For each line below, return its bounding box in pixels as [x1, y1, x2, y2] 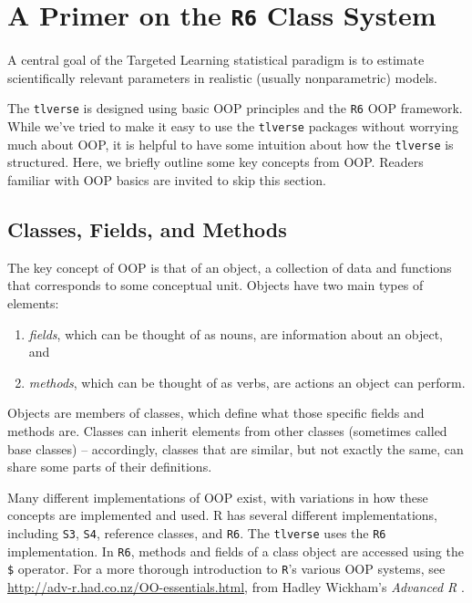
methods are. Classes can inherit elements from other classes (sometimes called [7, 421, 447, 440]
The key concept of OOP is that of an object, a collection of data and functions [7, 257, 452, 276]
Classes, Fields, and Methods [7, 214, 287, 243]
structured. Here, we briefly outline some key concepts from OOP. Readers [7, 152, 424, 172]
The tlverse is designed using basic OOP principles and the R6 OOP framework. [7, 99, 463, 118]
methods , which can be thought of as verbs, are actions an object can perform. [28, 372, 466, 391]
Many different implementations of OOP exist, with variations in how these [7, 487, 428, 506]
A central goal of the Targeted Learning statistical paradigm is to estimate [7, 50, 425, 69]
